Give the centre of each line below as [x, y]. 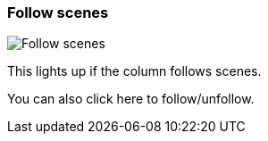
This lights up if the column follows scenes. [134, 71]
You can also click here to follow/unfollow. [131, 99]
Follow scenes [58, 12]
